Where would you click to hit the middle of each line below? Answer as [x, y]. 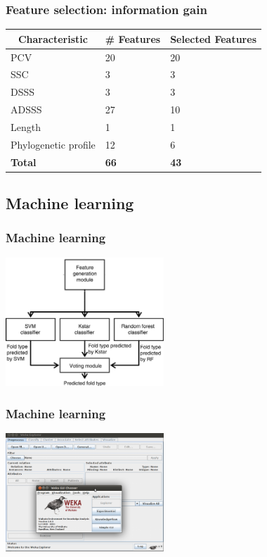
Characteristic [53, 38]
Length [26, 126]
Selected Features [213, 38]
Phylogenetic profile [53, 144]
